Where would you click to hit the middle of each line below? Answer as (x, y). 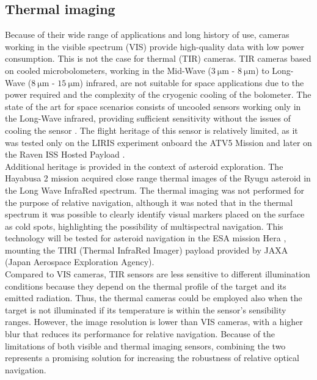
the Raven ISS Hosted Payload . (65, 154)
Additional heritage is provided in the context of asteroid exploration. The (144, 166)
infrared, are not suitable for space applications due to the (195, 82)
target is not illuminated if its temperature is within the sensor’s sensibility (146, 309)
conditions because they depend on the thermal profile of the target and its (146, 286)
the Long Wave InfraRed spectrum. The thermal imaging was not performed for (155, 190)
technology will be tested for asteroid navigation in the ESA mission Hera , (146, 238)
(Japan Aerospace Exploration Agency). (80, 262)
